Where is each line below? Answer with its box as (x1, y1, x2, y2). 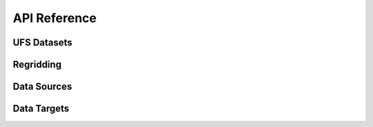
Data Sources (12, 81, 73, 92)
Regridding (12, 59, 62, 70)
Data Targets (12, 103, 70, 115)
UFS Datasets (12, 37, 73, 48)
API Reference (12, 10, 97, 26)
